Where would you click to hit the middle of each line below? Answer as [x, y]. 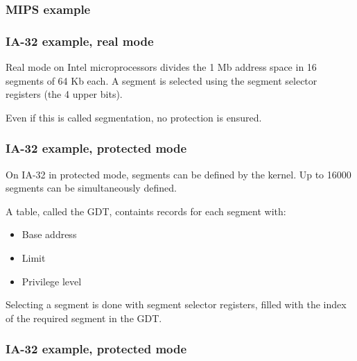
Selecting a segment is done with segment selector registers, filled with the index [176, 304]
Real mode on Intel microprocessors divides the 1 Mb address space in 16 [161, 67]
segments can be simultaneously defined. [91, 188]
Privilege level [52, 281]
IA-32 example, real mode [80, 41]
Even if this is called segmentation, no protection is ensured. [134, 117]
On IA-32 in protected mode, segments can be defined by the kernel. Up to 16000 [178, 174]
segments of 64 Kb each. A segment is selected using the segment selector [162, 80]
